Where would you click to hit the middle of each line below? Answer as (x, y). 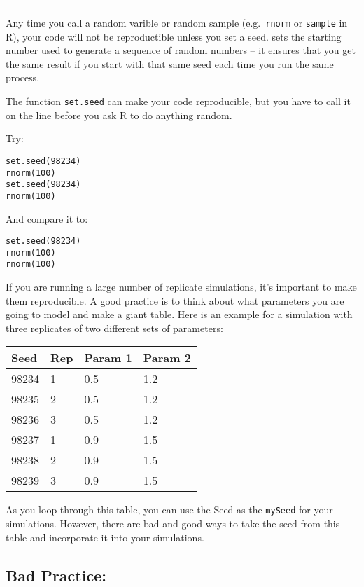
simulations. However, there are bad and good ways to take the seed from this (173, 524)
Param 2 (167, 358)
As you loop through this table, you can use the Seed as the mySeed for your (169, 510)
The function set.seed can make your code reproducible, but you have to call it (178, 101)
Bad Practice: (56, 575)
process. (23, 77)
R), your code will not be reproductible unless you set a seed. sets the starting (174, 36)
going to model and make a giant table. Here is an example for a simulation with (179, 314)
